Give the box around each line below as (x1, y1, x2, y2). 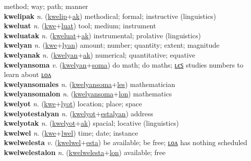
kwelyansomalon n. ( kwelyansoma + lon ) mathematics (4, 88, 172, 99)
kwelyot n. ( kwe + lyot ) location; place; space (4, 98, 142, 108)
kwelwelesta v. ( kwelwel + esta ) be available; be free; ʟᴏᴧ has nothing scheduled (4, 137, 248, 148)
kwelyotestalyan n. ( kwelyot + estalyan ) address (4, 108, 153, 118)
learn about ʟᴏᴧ (4, 69, 52, 80)
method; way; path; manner (4, 1, 88, 11)
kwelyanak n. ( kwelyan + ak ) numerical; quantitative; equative (4, 49, 195, 60)
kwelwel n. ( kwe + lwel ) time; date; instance (4, 127, 138, 138)
